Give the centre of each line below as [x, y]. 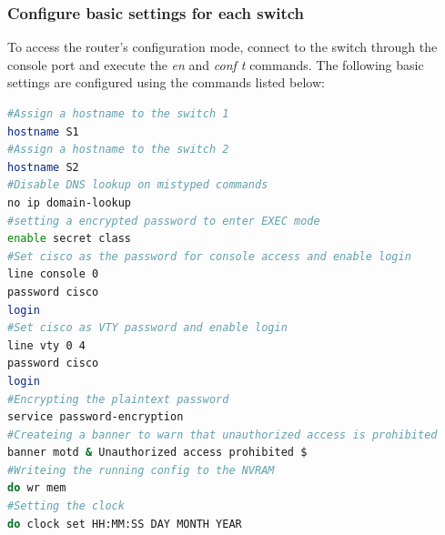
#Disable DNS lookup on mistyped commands [138, 185]
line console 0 [53, 274]
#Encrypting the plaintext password [118, 399]
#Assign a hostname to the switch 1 [118, 114]
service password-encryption [96, 417]
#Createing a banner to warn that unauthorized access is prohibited [222, 434]
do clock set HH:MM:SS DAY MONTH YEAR [125, 524]
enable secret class [70, 239]
